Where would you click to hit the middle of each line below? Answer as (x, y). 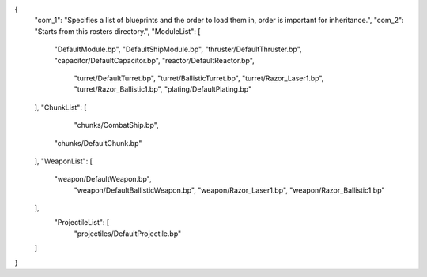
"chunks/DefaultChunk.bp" (98, 143)
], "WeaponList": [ (63, 161)
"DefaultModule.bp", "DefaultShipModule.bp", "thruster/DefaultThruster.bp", (178, 49)
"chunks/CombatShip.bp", (116, 125)
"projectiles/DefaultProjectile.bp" (128, 234)
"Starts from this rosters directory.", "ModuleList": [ (117, 31)
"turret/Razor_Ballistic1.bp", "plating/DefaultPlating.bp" (163, 89)
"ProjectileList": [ (82, 223)
